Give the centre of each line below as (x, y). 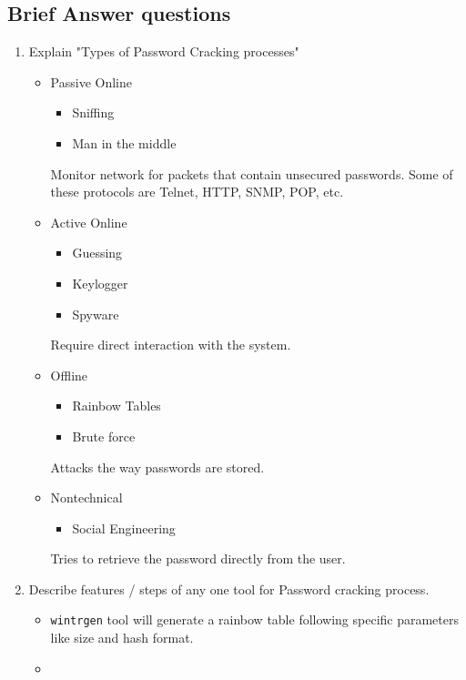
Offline (69, 375)
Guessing (97, 253)
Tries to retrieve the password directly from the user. (198, 558)
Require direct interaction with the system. (171, 345)
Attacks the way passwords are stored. (157, 467)
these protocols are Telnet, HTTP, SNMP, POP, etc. (197, 192)
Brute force (104, 436)
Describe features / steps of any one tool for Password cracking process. (229, 589)
